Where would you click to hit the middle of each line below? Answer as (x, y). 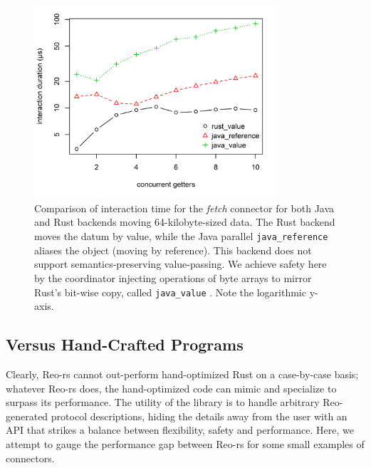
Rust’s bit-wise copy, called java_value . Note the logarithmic (170, 292)
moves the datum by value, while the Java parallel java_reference (181, 236)
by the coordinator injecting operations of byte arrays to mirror (173, 277)
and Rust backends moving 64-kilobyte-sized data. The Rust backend (185, 222)
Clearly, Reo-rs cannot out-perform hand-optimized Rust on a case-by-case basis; (182, 374)
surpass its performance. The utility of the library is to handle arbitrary (163, 402)
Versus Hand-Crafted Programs (125, 344)
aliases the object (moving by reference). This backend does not (173, 250)
